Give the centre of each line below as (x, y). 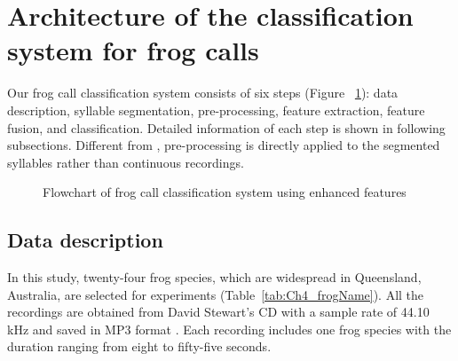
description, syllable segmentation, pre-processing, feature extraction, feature (216, 110)
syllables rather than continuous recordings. (126, 162)
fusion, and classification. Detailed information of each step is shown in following (226, 127)
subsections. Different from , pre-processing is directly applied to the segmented (224, 145)
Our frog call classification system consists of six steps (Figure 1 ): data (203, 93)
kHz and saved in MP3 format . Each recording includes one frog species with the (229, 329)
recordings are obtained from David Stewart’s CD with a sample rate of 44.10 (218, 312)
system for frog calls (133, 50)
